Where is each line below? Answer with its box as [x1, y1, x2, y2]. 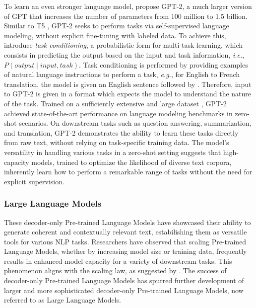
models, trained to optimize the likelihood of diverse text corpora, [31, 156, 232, 167]
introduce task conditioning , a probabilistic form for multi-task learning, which [4, 40, 243, 50]
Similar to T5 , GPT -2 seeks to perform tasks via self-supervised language [4, 20, 229, 31]
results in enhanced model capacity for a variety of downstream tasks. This [4, 255, 232, 266]
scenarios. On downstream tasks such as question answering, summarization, [19, 118, 252, 128]
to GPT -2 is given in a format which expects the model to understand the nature [4, 88, 252, 99]
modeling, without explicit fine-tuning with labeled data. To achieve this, [4, 30, 226, 40]
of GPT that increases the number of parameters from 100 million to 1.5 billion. [4, 10, 248, 21]
